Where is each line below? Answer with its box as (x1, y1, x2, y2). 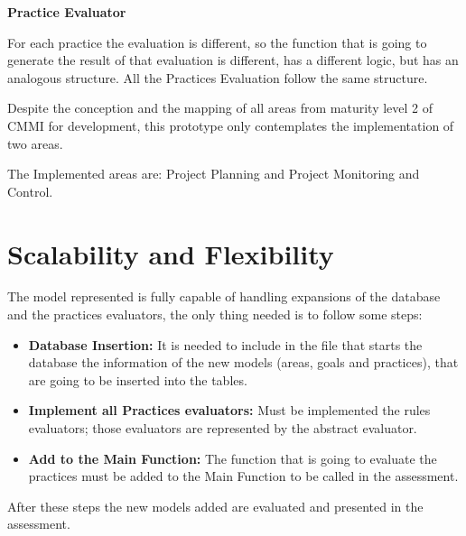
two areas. (7, 134, 63, 152)
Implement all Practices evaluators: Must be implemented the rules (28, 401, 431, 420)
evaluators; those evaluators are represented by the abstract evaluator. (28, 419, 417, 438)
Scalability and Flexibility (7, 235, 334, 272)
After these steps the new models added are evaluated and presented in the (7, 496, 424, 515)
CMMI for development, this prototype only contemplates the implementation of (7, 116, 454, 134)
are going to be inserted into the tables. (28, 370, 247, 389)
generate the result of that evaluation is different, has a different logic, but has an (7, 51, 459, 69)
